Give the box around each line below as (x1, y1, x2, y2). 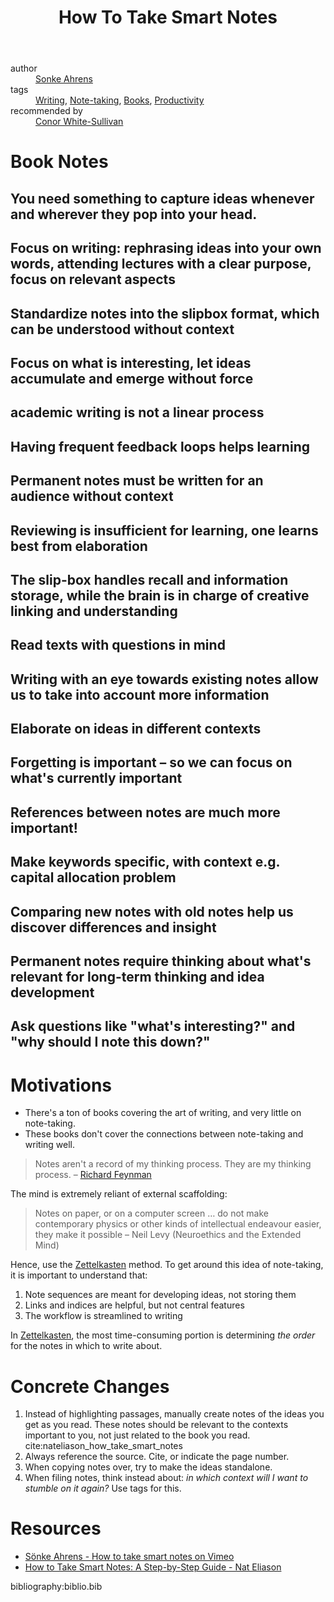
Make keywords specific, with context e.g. (10, 854, 280, 871)
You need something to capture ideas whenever (10, 190, 315, 207)
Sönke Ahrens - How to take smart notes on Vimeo (24, 1551, 235, 1563)
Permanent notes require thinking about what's (10, 953, 312, 970)
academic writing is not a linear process (10, 404, 265, 421)
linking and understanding (10, 602, 178, 620)
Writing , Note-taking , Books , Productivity (35, 94, 205, 106)
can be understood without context (10, 321, 235, 338)
